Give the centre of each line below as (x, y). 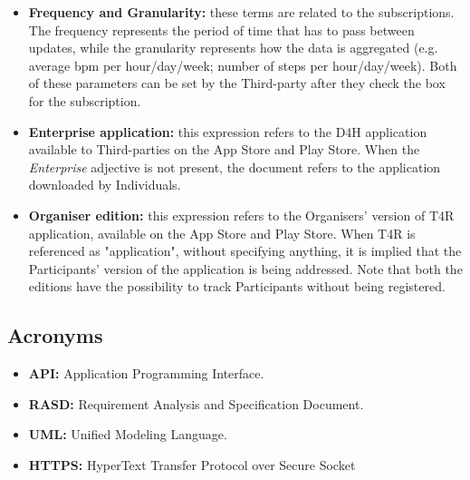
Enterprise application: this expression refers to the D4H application (228, 131)
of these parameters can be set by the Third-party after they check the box (237, 83)
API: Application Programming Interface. (146, 373)
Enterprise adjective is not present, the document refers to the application (235, 167)
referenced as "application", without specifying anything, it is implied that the (245, 251)
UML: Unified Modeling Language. (128, 434)
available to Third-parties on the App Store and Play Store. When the (224, 149)
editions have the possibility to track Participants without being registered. (237, 286)
